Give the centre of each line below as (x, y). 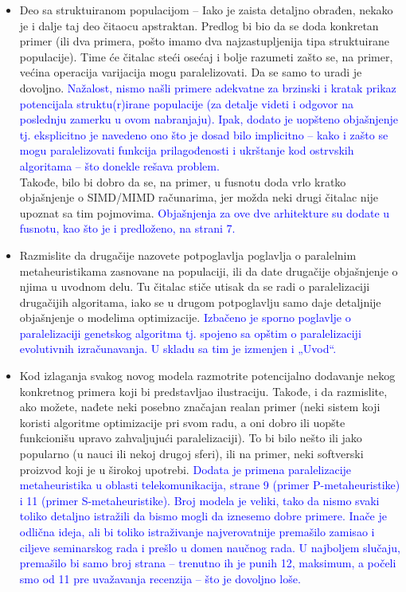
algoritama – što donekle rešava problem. (119, 165)
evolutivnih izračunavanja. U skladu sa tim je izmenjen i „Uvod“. (178, 349)
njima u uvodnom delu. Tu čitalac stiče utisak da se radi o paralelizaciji (195, 286)
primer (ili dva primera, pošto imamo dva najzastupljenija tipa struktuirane (204, 41)
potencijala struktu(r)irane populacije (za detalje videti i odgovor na (186, 103)
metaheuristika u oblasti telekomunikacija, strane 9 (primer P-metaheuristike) (210, 485)
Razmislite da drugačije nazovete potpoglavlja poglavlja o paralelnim (188, 255)
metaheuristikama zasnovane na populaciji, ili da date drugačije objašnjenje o (209, 271)
